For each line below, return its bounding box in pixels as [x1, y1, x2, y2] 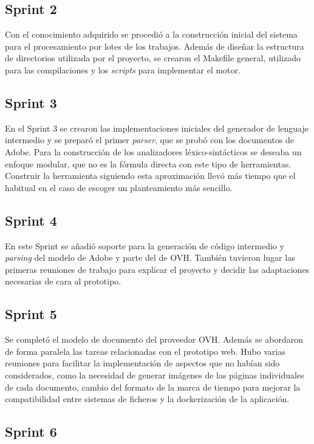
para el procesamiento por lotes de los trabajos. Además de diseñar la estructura [5, 39, 304, 52]
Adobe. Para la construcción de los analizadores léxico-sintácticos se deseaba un [5, 145, 302, 158]
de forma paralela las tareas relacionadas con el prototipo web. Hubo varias [5, 345, 285, 357]
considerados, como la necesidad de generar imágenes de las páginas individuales [5, 368, 304, 381]
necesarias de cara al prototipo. [5, 275, 121, 288]
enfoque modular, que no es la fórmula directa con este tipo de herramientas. [5, 157, 292, 170]
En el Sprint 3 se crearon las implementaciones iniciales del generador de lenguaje [5, 121, 309, 134]
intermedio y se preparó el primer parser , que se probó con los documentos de [5, 133, 294, 146]
